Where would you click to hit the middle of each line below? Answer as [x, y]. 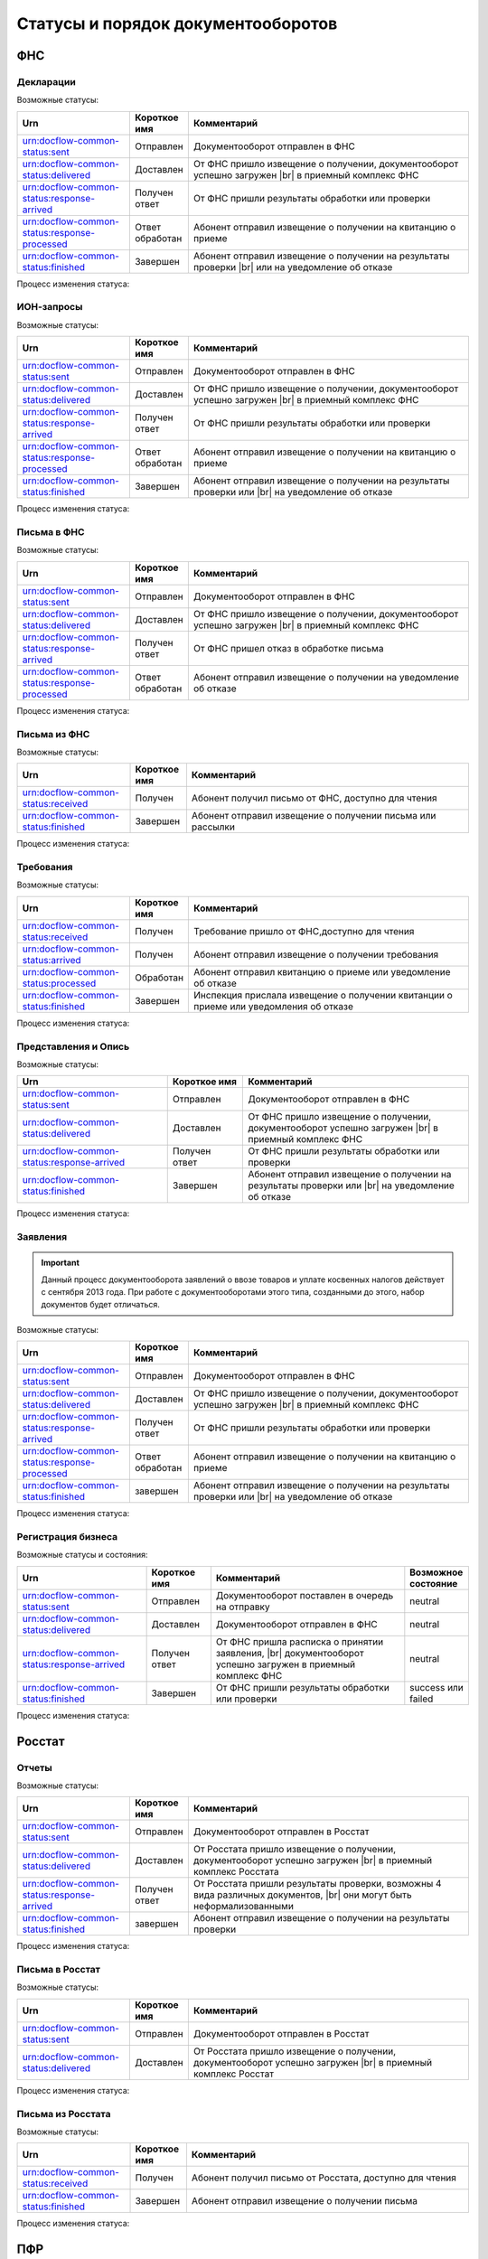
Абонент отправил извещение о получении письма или [314, 816]
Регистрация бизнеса [67, 1537]
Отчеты [35, 1767]
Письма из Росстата [64, 2114]
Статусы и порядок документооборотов [177, 23]
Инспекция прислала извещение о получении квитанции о [324, 995]
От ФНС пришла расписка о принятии [300, 1642]
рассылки [213, 827]
